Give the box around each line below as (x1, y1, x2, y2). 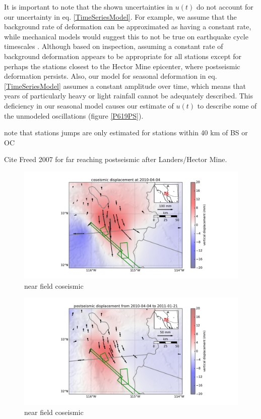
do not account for (197, 2, 253, 12)
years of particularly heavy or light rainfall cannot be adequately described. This (4, 90, 253, 101)
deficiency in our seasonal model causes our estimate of (4, 100, 174, 111)
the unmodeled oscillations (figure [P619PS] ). (4, 110, 144, 121)
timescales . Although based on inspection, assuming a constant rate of (4, 41, 223, 51)
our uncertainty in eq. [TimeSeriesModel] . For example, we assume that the (4, 11, 237, 22)
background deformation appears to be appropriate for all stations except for (4, 50, 242, 61)
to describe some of (197, 100, 257, 111)
